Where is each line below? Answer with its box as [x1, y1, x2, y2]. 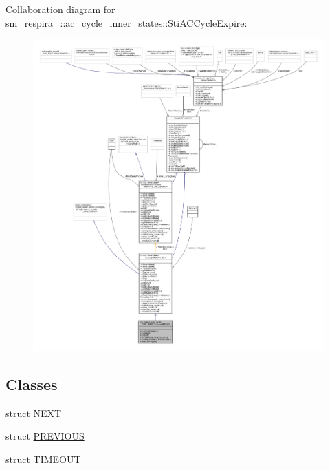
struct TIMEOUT [5, 451, 81, 466]
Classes [5, 373, 58, 394]
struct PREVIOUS [5, 429, 85, 443]
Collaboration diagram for [5, 2, 115, 16]
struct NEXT [5, 405, 62, 420]
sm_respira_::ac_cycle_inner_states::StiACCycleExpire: [5, 15, 247, 30]
